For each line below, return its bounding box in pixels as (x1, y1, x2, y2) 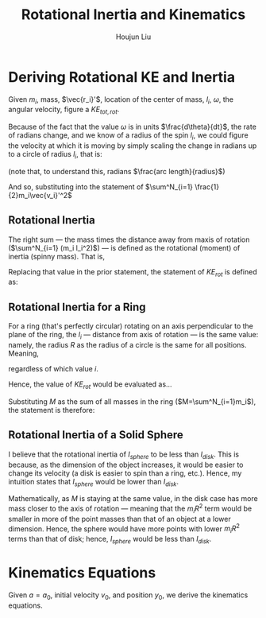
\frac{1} (194, 181, 220, 192)
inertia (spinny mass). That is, (8, 251, 106, 261)
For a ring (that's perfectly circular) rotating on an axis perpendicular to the (8, 321, 254, 331)
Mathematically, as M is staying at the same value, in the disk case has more (8, 494, 258, 503)
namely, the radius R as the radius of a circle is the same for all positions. (8, 340, 247, 350)
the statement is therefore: (8, 405, 95, 414)
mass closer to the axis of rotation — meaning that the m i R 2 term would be (8, 503, 253, 515)
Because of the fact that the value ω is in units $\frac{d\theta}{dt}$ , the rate (8, 122, 256, 132)
